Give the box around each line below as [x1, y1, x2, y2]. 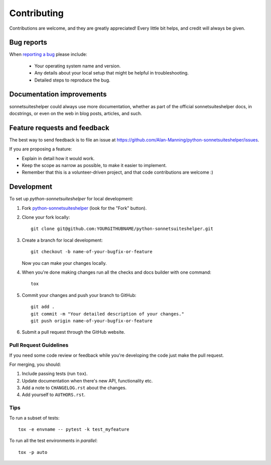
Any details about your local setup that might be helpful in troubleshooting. [34, 70, 189, 76]
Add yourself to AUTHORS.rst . [22, 392, 85, 398]
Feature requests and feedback [9, 123, 110, 132]
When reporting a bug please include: [9, 51, 87, 57]
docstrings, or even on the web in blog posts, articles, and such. [9, 110, 143, 116]
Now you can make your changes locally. [22, 260, 107, 266]
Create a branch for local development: [22, 237, 103, 243]
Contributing [9, 8, 64, 19]
